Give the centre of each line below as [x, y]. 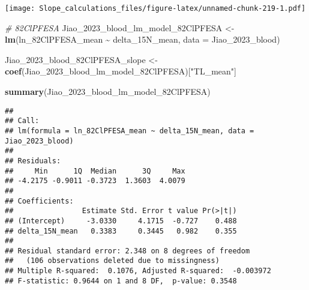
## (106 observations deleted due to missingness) [112, 261]
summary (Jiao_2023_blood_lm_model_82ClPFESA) [108, 92]
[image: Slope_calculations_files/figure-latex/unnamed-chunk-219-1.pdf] [155, 8]
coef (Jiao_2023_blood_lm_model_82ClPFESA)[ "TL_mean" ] [121, 71]
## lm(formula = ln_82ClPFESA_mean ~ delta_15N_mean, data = [130, 131]
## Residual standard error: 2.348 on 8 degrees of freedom [127, 251]
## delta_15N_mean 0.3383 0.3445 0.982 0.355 [121, 231]
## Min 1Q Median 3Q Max [95, 171]
